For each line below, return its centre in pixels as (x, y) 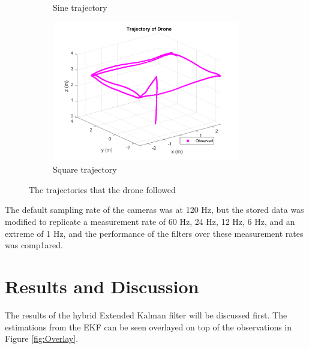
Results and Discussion (102, 286)
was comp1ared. (34, 245)
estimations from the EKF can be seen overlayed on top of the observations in (148, 327)
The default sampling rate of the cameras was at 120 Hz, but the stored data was (154, 210)
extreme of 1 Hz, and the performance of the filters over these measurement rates (154, 233)
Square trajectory (85, 169)
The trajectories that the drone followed (102, 189)
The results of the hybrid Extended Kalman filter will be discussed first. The (146, 315)
